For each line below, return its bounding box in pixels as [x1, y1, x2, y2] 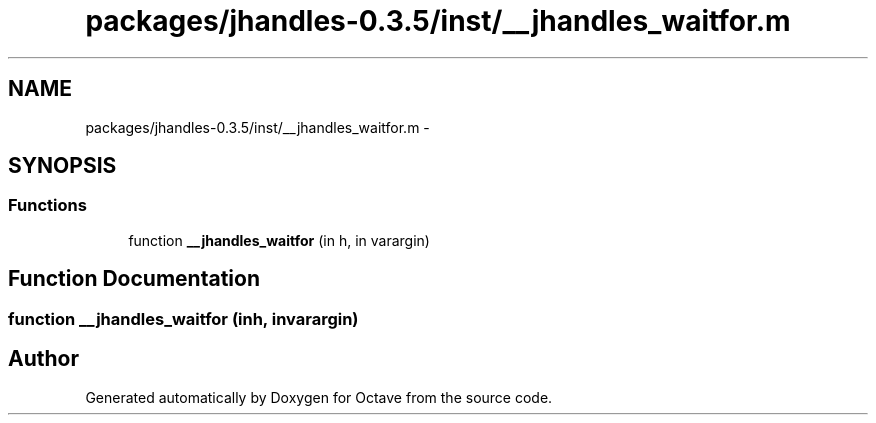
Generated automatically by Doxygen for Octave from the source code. [85, 388, 553, 406]
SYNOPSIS [8, 153, 117, 179]
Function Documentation [8, 266, 260, 292]
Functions [8, 195, 87, 216]
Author [8, 346, 79, 372]
